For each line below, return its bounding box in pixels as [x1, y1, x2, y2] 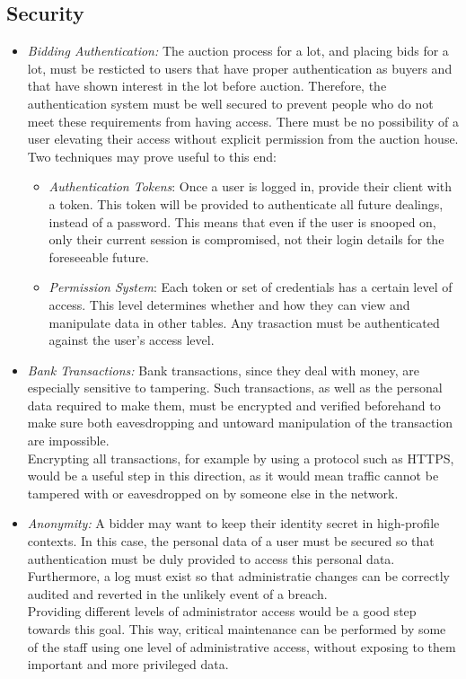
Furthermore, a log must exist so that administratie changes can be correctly [27, 567, 450, 586]
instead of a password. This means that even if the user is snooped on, [48, 212, 436, 231]
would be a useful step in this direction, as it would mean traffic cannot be [27, 466, 439, 485]
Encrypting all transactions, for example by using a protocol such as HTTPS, [27, 448, 454, 467]
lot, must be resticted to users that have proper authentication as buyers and [27, 58, 453, 77]
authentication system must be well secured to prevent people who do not [27, 93, 434, 112]
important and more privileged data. [27, 655, 229, 674]
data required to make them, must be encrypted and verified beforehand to [27, 395, 441, 414]
